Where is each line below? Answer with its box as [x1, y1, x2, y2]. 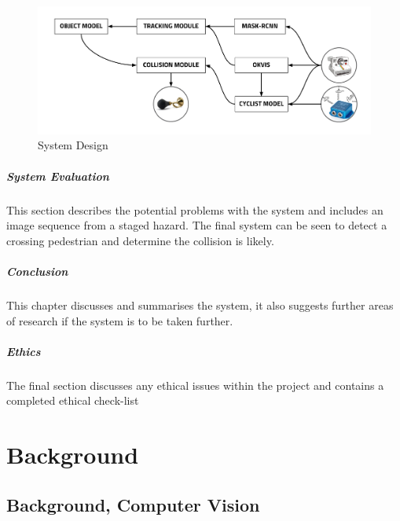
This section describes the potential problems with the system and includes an [6, 201, 383, 218]
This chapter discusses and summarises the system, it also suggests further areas [6, 296, 394, 313]
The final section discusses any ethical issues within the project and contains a [6, 376, 384, 393]
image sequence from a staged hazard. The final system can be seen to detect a [6, 217, 387, 233]
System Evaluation [6, 167, 109, 184]
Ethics [6, 343, 41, 359]
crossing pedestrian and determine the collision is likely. [6, 232, 274, 248]
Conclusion [6, 263, 68, 279]
